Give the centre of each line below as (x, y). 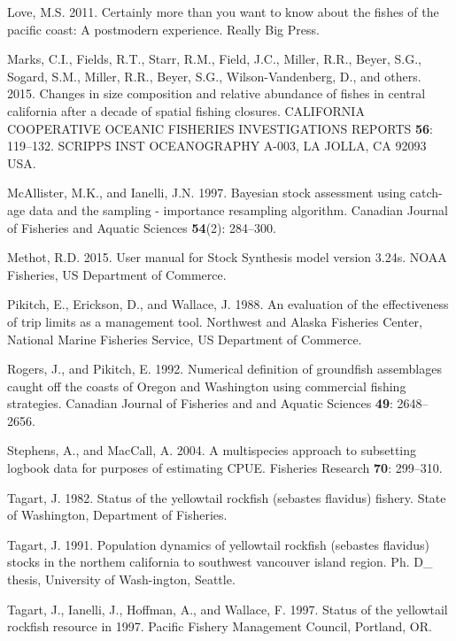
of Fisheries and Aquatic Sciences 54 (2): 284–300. (142, 227)
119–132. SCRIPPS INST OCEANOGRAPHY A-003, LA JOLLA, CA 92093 (217, 146)
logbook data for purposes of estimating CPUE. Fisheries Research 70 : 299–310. (225, 468)
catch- (426, 193)
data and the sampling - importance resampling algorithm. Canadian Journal (238, 209)
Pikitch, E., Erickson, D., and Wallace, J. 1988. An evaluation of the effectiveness (228, 304)
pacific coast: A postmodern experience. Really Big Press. (163, 29)
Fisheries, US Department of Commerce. (117, 274)
